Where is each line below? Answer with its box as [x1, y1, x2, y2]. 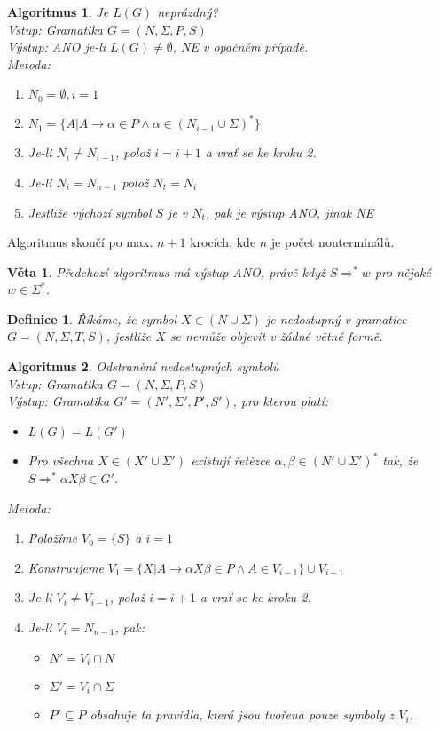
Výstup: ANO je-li [7, 37, 106, 56]
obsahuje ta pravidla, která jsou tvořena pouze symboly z [90, 705, 395, 724]
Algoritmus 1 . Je [7, 3, 109, 20]
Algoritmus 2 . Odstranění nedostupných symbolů [7, 357, 279, 376]
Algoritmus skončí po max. [7, 233, 153, 251]
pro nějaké [374, 262, 431, 281]
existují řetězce [191, 451, 270, 470]
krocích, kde [190, 233, 256, 251]
